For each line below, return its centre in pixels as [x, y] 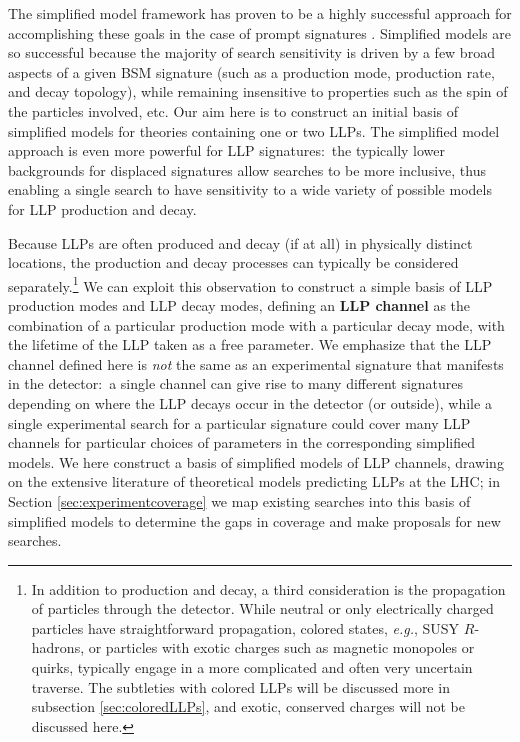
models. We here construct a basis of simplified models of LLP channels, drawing [256, 461]
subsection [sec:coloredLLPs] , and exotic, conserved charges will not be [248, 706]
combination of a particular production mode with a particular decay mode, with [256, 324]
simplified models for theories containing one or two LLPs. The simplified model [254, 130]
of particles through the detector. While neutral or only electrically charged [262, 608]
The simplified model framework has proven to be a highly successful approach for [260, 13]
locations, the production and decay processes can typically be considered [233, 262]
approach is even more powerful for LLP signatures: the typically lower [226, 150]
